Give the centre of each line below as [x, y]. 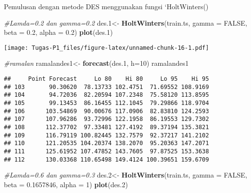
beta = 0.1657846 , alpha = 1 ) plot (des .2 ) [66, 184]
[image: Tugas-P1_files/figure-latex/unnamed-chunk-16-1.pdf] [107, 48]
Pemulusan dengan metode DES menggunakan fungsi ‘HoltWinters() [106, 6]
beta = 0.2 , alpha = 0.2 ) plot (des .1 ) [59, 32]
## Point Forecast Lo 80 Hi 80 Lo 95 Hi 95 [107, 79]
